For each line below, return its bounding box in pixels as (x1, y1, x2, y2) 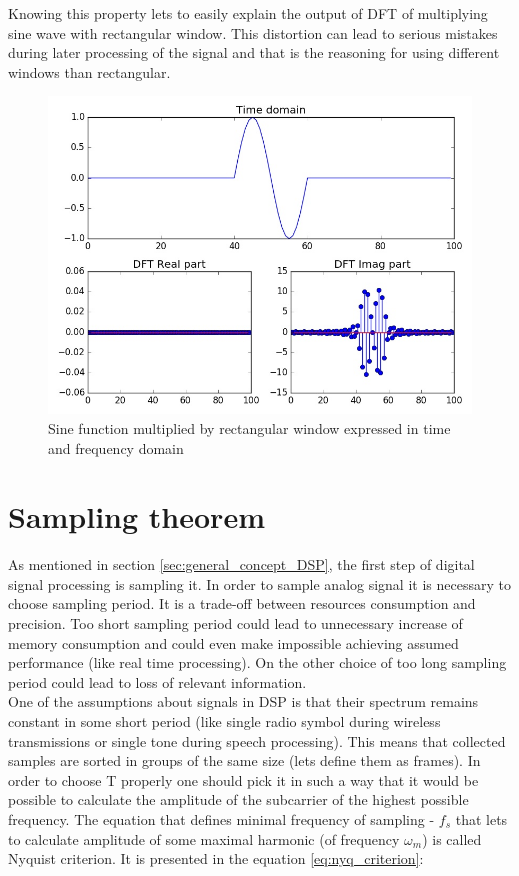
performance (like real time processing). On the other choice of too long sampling (8, 652, 507, 673)
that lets (455, 809, 508, 829)
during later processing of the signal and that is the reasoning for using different (8, 42, 500, 63)
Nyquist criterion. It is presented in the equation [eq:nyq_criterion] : (8, 848, 424, 869)
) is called (422, 828, 482, 849)
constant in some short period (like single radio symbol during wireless (8, 711, 441, 732)
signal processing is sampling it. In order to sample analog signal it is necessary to (8, 573, 511, 594)
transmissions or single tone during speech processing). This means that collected (8, 730, 506, 751)
